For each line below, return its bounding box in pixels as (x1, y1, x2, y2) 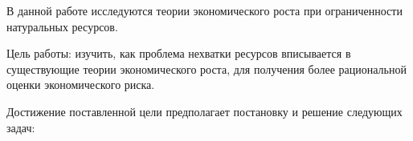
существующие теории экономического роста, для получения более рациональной (6, 60, 407, 77)
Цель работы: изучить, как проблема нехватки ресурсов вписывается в (6, 45, 351, 62)
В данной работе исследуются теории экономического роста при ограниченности (6, 2, 403, 18)
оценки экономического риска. (6, 76, 155, 93)
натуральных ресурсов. (6, 18, 118, 34)
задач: (6, 119, 35, 135)
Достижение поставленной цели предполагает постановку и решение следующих (6, 103, 403, 119)
